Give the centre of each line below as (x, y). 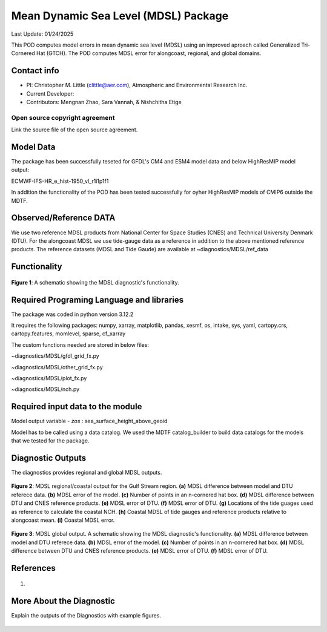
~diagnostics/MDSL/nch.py (45, 389)
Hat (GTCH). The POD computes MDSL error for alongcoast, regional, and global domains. (149, 53)
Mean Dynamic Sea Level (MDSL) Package (120, 16)
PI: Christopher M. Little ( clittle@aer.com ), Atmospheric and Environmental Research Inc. (137, 85)
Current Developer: (50, 93)
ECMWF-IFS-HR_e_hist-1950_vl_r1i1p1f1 (60, 181)
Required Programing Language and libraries (97, 300)
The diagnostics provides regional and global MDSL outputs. (87, 472)
